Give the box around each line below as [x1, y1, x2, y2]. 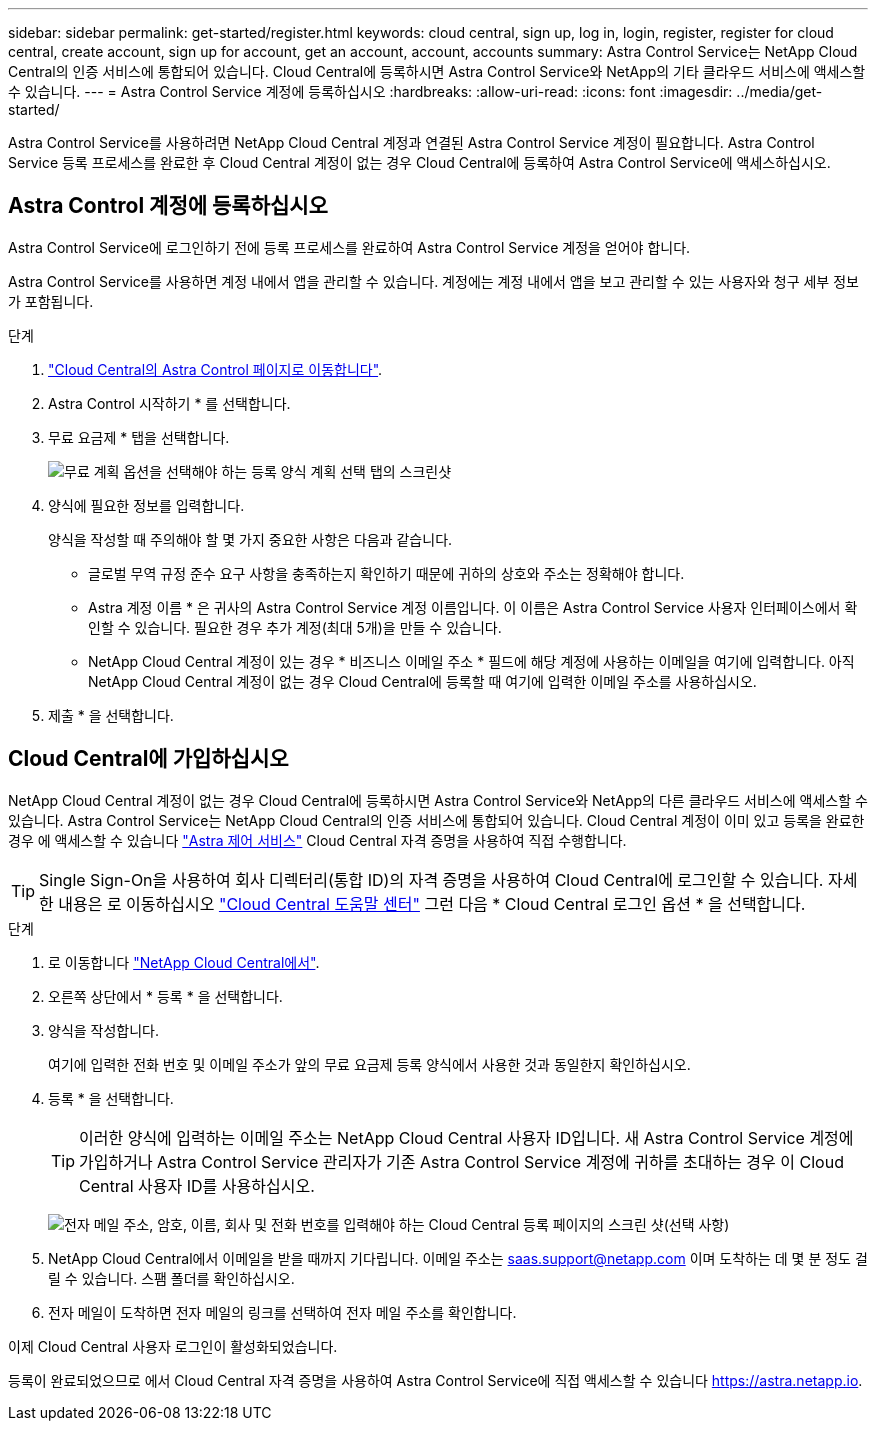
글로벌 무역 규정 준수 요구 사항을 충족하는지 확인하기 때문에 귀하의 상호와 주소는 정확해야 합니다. [88, 564, 685, 582]
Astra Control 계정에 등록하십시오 [8, 193, 328, 219]
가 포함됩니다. [8, 292, 94, 310]
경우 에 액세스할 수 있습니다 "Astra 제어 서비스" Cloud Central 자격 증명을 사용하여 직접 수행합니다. [8, 831, 627, 849]
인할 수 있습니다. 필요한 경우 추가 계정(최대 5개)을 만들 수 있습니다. [88, 618, 502, 636]
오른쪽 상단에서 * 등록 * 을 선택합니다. [48, 987, 283, 1005]
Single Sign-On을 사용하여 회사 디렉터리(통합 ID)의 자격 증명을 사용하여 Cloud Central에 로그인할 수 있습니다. [39, 869, 824, 890]
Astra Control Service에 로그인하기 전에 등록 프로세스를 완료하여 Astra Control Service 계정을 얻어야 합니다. [8, 238, 691, 256]
